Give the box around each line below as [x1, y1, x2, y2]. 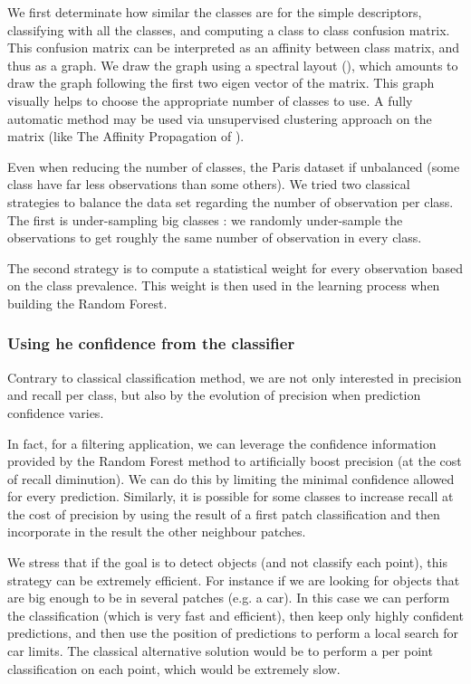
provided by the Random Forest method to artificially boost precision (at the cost [7, 451, 462, 470]
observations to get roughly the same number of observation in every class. [7, 228, 422, 247]
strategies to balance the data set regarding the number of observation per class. [7, 192, 454, 211]
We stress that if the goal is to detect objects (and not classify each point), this [7, 553, 447, 572]
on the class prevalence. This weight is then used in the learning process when [7, 276, 440, 295]
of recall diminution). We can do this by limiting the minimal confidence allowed [7, 469, 455, 488]
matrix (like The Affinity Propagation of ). [7, 127, 245, 146]
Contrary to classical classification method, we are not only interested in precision [7, 367, 462, 386]
